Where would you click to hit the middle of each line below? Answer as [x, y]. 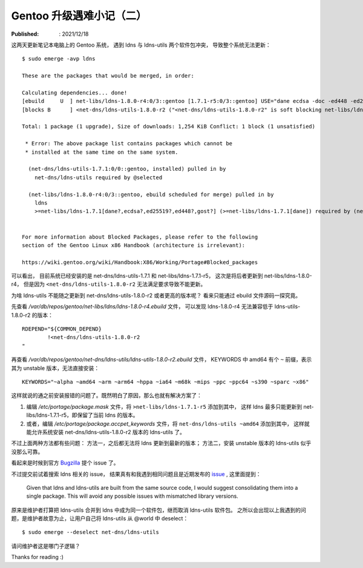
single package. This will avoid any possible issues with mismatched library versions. [132, 496]
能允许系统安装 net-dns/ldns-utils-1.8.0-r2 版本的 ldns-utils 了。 [106, 432]
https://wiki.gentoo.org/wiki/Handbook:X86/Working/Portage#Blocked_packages [140, 262]
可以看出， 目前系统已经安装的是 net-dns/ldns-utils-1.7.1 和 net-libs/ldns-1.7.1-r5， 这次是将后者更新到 [137, 276]
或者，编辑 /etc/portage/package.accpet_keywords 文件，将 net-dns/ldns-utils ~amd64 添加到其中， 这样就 [168, 423]
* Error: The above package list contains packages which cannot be [129, 144]
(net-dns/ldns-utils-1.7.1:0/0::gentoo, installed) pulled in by [127, 169]
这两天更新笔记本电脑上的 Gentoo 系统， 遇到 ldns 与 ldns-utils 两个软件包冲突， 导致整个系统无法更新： [141, 45]
